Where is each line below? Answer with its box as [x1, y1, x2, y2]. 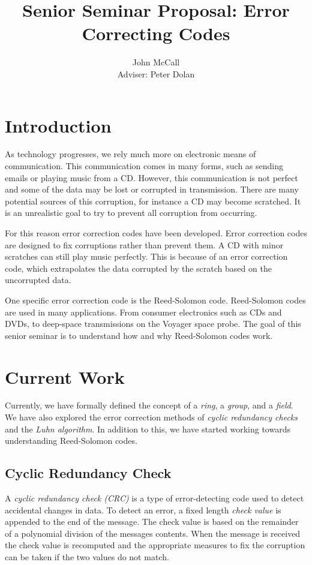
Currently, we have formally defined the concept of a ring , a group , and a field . [5, 399, 293, 411]
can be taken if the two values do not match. [5, 551, 169, 563]
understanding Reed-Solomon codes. [5, 434, 137, 447]
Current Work [5, 364, 125, 389]
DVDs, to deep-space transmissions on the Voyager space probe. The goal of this [5, 317, 301, 330]
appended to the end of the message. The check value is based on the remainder [5, 515, 299, 528]
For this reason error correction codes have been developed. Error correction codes [5, 227, 307, 239]
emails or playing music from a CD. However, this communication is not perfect [5, 171, 298, 184]
